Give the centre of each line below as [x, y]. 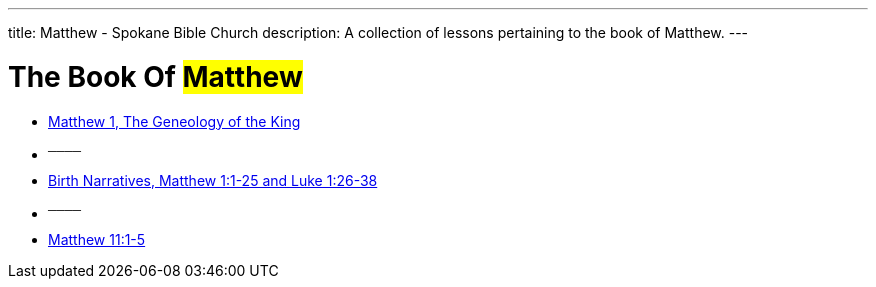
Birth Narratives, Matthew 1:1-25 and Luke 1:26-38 [213, 180]
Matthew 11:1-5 [97, 239]
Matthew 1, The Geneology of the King [174, 121]
